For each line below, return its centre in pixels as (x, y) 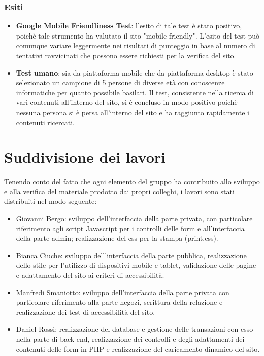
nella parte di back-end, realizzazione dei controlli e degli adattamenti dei (130, 339)
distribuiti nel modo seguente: (51, 201)
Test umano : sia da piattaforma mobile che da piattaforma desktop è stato (135, 72)
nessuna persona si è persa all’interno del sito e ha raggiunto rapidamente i (133, 112)
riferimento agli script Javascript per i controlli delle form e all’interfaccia (130, 228)
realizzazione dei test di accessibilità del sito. (86, 312)
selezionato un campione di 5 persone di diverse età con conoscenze (120, 82)
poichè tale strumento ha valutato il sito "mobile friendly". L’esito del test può (138, 35)
